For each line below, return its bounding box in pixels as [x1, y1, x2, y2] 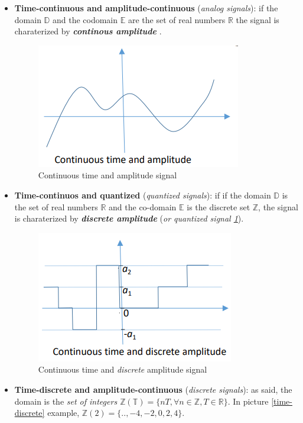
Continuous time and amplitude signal [38, 169, 177, 181]
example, [47, 406, 80, 419]
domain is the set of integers [14, 395, 118, 407]
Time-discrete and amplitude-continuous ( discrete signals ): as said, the [14, 383, 292, 395]
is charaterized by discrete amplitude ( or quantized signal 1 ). [14, 212, 244, 225]
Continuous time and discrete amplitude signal [38, 363, 207, 376]
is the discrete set [187, 200, 250, 213]
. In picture [227, 395, 269, 407]
